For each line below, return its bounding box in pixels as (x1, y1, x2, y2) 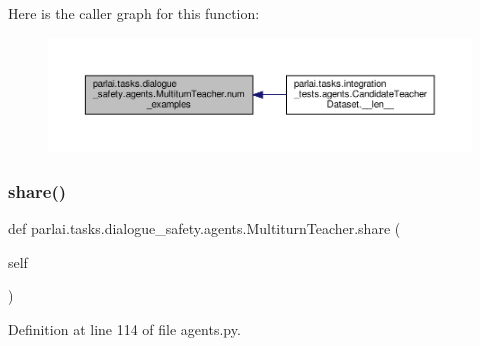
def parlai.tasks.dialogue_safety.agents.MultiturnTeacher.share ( (8, 217, 401, 238)
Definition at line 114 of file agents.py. (8, 318, 241, 339)
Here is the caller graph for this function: (8, 3, 260, 23)
